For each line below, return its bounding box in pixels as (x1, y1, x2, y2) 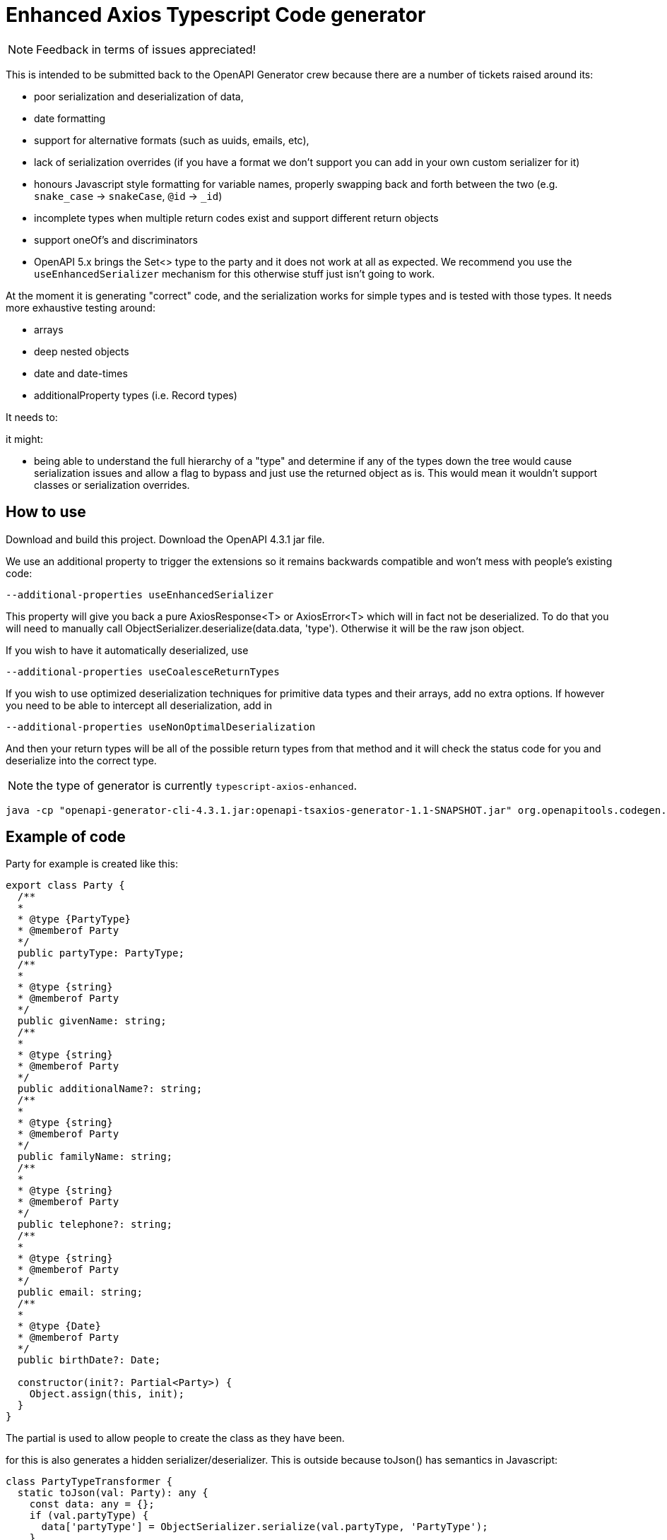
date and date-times (34, 367, 128, 379)
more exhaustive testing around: (6, 301, 155, 314)
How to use (6, 503, 86, 521)
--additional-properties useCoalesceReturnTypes (6, 665, 280, 677)
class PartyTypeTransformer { (6, 1476, 173, 1488)
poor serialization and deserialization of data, (34, 90, 244, 102)
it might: (6, 432, 44, 445)
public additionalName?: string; (17, 1083, 203, 1095)
